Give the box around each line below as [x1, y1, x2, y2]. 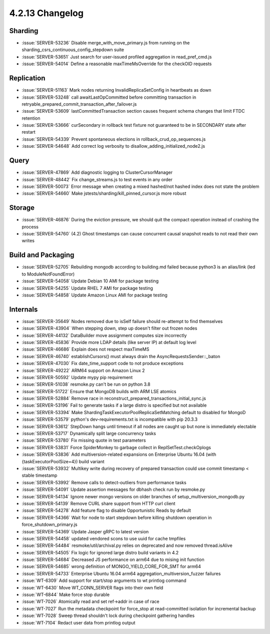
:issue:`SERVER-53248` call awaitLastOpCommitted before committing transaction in [21, 94, 196, 100]
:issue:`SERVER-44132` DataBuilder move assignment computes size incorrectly [21, 332, 187, 338]
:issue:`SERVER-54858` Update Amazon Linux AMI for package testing [21, 292, 167, 298]
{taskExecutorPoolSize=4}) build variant [21, 458, 104, 464]
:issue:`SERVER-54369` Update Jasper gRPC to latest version [21, 528, 149, 534]
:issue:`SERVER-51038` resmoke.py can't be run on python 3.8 [21, 381, 150, 388]
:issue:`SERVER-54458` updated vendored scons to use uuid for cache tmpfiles [21, 535, 186, 541]
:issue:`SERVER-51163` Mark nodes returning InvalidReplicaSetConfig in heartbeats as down [21, 87, 211, 93]
